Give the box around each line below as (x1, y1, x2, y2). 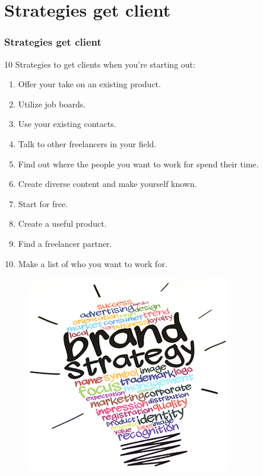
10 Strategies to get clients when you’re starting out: (4, 58, 195, 70)
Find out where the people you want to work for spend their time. (18, 157, 259, 170)
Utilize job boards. (18, 97, 86, 110)
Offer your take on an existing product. (18, 78, 161, 90)
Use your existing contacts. (18, 118, 116, 130)
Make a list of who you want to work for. (18, 257, 167, 269)
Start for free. (18, 197, 68, 210)
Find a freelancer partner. (18, 237, 112, 249)
